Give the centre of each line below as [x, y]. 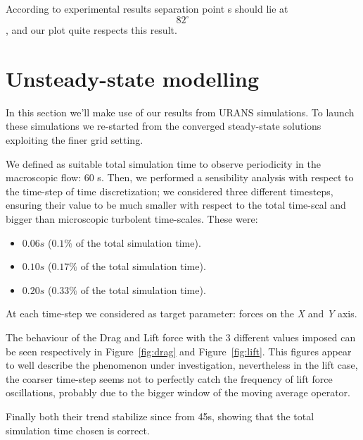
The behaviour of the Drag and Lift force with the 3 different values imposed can [181, 337]
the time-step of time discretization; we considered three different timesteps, [170, 191]
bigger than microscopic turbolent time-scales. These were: [132, 218]
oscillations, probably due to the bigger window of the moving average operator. [178, 392]
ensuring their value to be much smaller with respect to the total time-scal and [176, 205]
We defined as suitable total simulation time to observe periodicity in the [163, 163]
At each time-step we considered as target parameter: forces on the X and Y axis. [181, 313]
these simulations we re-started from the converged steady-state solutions [164, 126]
